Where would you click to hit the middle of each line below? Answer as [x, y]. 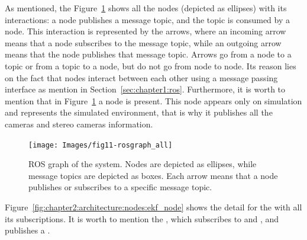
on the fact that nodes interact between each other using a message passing [141, 77]
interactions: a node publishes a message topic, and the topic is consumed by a [147, 19]
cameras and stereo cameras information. [79, 124]
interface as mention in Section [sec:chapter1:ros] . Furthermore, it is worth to [145, 89]
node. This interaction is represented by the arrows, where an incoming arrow [146, 31]
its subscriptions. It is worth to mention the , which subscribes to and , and [142, 218]
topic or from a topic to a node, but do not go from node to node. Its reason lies [151, 65]
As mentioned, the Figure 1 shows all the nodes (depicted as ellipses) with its [146, 8]
